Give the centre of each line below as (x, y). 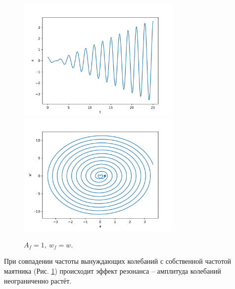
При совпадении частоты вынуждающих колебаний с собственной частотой (118, 261)
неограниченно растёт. (38, 280)
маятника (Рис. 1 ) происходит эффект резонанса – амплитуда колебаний (113, 270)
